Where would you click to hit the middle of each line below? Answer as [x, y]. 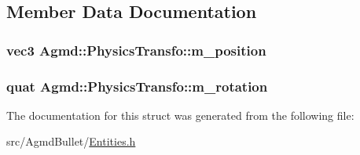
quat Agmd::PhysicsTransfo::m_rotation [137, 86]
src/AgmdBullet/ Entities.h [71, 141]
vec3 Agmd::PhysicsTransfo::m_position [136, 50]
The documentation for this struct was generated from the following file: [180, 115]
